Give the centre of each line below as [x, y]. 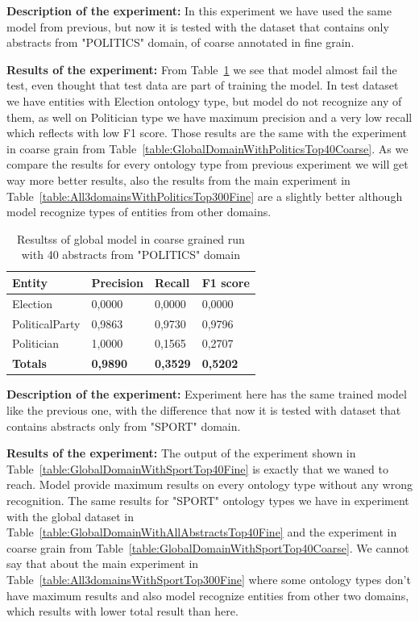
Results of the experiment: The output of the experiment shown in [181, 453]
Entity [30, 282]
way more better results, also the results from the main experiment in [178, 180]
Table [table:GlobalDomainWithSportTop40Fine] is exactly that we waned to [197, 468]
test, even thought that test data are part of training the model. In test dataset [203, 85]
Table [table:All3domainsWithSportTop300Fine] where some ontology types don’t [209, 579]
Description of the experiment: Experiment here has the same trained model [207, 394]
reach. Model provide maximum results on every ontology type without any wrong [209, 484]
